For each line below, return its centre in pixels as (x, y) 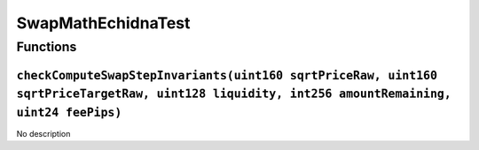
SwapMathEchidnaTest (103, 23)
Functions (47, 47)
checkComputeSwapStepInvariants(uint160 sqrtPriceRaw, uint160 (227, 75)
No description (43, 133)
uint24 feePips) (69, 112)
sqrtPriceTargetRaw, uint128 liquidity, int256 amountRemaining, (234, 94)
